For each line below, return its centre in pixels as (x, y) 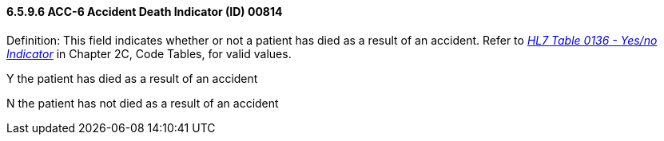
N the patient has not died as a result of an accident (143, 103)
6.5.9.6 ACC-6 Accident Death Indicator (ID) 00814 (145, 12)
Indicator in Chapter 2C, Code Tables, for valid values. (149, 53)
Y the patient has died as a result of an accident (132, 78)
